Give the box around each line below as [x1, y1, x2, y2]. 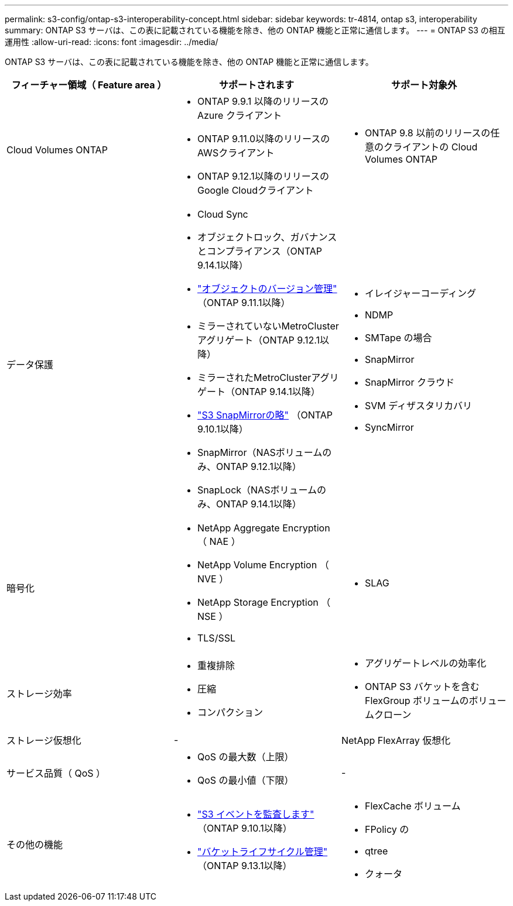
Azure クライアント [197, 109, 282, 121]
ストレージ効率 [6, 688, 72, 699]
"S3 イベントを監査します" [197, 808, 314, 820]
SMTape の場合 [364, 332, 432, 344]
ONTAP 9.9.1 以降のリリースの [197, 95, 329, 107]
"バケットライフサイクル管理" [197, 846, 328, 857]
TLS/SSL [197, 632, 235, 644]
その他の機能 [6, 839, 63, 850]
